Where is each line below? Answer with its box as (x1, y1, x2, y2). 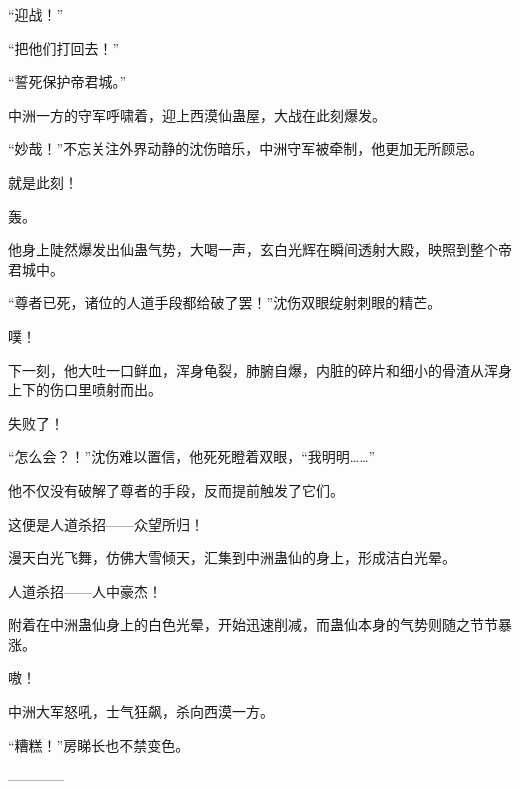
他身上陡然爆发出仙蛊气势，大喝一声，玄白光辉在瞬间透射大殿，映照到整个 (8, 239, 498, 260)
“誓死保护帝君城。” (8, 71, 127, 92)
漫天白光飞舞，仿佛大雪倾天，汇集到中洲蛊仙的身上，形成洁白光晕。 (8, 547, 456, 568)
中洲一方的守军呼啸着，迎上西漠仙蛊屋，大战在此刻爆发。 (8, 104, 386, 125)
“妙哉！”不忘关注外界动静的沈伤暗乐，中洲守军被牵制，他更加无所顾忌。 (8, 138, 484, 159)
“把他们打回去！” (8, 37, 120, 58)
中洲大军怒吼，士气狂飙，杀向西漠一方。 (8, 701, 274, 722)
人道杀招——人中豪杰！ (8, 580, 162, 601)
